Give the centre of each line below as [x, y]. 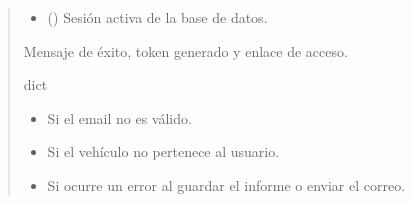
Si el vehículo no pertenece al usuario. [163, 151]
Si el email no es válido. [119, 117]
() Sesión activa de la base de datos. [157, 17]
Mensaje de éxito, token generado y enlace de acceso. [185, 50]
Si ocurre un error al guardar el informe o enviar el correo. [226, 184]
